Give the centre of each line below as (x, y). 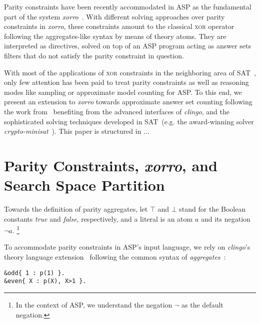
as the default (202, 304)
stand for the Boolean (212, 209)
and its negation (225, 218)
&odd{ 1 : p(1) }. (34, 273)
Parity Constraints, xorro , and (111, 165)
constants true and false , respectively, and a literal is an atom (98, 218)
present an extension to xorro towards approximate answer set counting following (128, 102)
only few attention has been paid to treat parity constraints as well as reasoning (126, 82)
